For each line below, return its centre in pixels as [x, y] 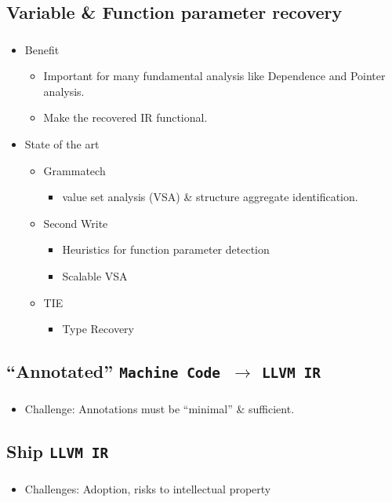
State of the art [62, 144]
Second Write [76, 223]
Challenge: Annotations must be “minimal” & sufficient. [160, 409]
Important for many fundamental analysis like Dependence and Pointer [214, 76]
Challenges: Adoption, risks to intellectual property [148, 488]
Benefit [42, 49]
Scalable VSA [95, 276]
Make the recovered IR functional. [125, 117]
